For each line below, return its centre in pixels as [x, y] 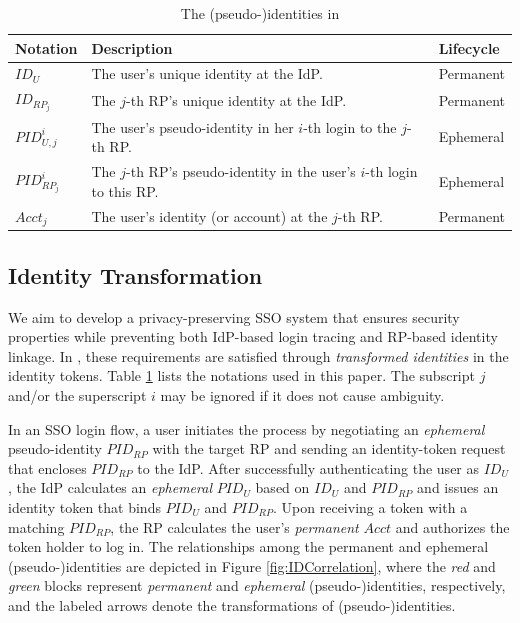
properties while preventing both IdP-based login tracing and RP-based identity [253, 336]
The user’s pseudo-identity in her [192, 126]
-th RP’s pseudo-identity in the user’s [241, 171]
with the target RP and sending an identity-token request [329, 448]
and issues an [458, 487]
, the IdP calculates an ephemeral [110, 487]
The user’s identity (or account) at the [209, 215]
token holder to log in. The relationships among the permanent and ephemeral [248, 546]
